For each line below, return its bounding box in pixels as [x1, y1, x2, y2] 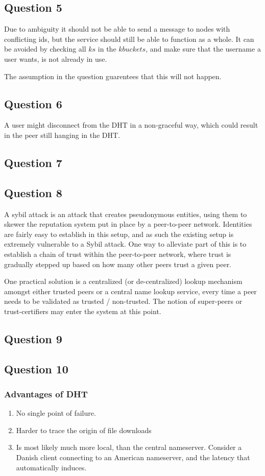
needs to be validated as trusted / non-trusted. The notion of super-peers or [4, 296, 243, 306]
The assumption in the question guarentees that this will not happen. [4, 70, 222, 81]
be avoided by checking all [4, 43, 86, 54]
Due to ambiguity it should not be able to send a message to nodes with [4, 23, 230, 34]
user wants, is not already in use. [4, 53, 107, 64]
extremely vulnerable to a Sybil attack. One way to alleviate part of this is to [4, 239, 247, 249]
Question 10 [4, 361, 68, 376]
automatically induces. [16, 462, 87, 472]
